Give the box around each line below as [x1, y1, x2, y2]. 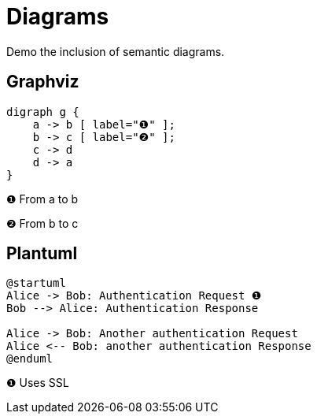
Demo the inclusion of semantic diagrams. [6, 44, 225, 58]
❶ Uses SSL [6, 376, 69, 390]
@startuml [6, 277, 66, 290]
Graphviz [6, 72, 79, 92]
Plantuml [6, 243, 78, 264]
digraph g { [6, 105, 79, 118]
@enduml [6, 352, 53, 366]
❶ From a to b [6, 191, 79, 206]
